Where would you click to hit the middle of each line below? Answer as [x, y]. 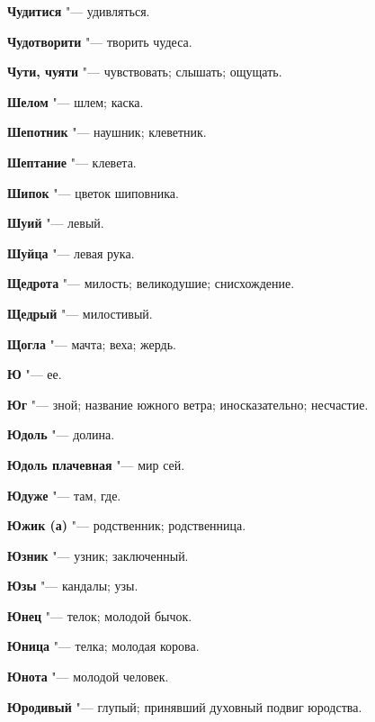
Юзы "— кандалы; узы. [73, 586]
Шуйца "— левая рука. [71, 253]
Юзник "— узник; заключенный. [98, 555]
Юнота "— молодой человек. [88, 677]
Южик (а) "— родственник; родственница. [127, 525]
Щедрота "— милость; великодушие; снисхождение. [151, 283]
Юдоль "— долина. [61, 434]
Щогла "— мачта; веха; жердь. [92, 343]
